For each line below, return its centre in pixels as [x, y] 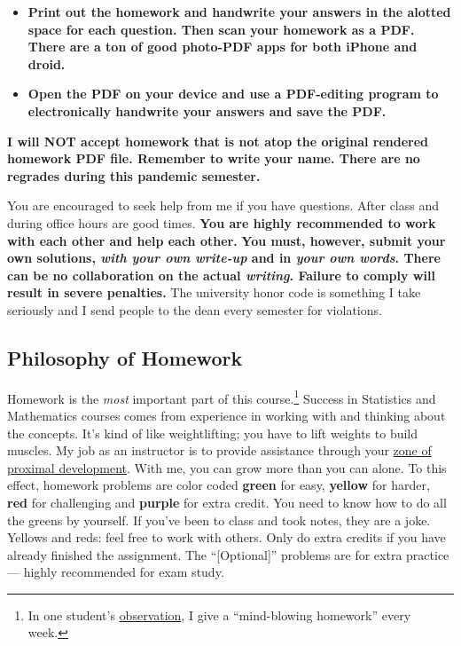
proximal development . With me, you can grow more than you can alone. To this [227, 467]
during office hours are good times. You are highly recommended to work [222, 222]
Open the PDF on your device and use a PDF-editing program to [233, 94]
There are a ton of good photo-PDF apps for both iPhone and [223, 47]
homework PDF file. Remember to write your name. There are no [214, 158]
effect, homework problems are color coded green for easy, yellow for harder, [219, 485]
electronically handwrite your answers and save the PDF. [207, 110]
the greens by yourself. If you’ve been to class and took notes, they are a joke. [219, 520]
